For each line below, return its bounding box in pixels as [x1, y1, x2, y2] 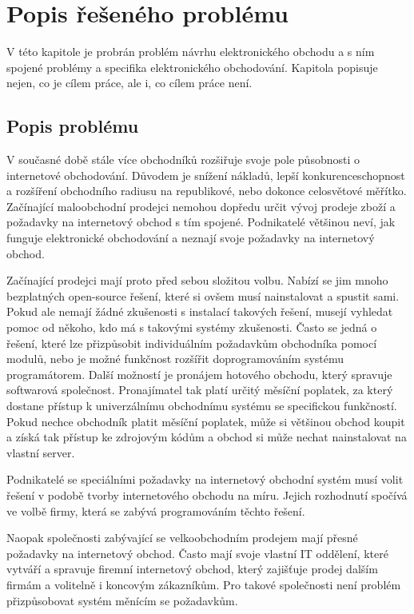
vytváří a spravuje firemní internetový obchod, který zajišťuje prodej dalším [6, 560, 378, 577]
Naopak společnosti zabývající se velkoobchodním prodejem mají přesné [6, 529, 358, 546]
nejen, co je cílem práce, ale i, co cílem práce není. [6, 74, 253, 91]
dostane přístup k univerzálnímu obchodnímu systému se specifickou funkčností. [6, 397, 397, 414]
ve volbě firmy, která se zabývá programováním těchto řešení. [6, 502, 305, 519]
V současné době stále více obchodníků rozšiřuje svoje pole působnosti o [6, 151, 360, 168]
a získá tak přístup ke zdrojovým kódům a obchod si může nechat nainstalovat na [6, 429, 407, 445]
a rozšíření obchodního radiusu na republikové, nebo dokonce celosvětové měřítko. [6, 182, 407, 199]
